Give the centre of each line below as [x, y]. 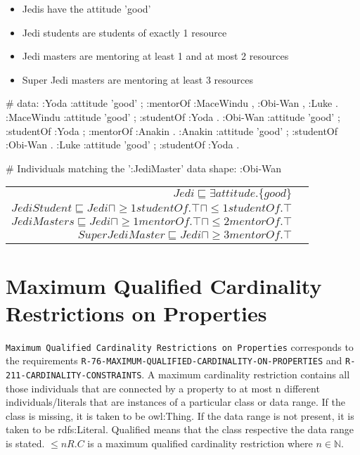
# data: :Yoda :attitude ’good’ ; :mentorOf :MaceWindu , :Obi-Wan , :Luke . [172, 103]
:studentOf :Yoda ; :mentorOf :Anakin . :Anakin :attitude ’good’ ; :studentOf [172, 130]
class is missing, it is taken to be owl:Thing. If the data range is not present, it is [180, 415]
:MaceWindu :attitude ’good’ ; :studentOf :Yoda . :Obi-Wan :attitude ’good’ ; [173, 116]
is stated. [25, 443]
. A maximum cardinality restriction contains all [246, 374]
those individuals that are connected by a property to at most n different [163, 388]
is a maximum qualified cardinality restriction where [200, 443]
